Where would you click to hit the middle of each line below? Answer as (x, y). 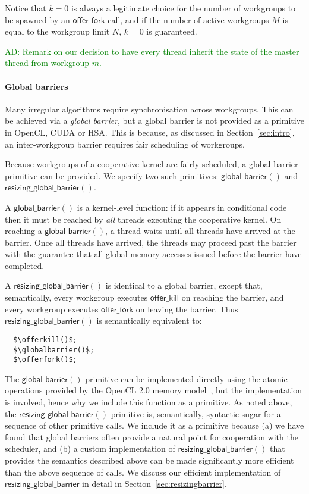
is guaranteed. (172, 31)
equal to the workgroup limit (57, 31)
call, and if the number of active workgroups (188, 19)
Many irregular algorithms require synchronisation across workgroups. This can (149, 109)
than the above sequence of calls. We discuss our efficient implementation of (143, 472)
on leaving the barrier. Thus (187, 309)
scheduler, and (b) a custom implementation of (90, 448)
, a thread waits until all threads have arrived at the (200, 231)
